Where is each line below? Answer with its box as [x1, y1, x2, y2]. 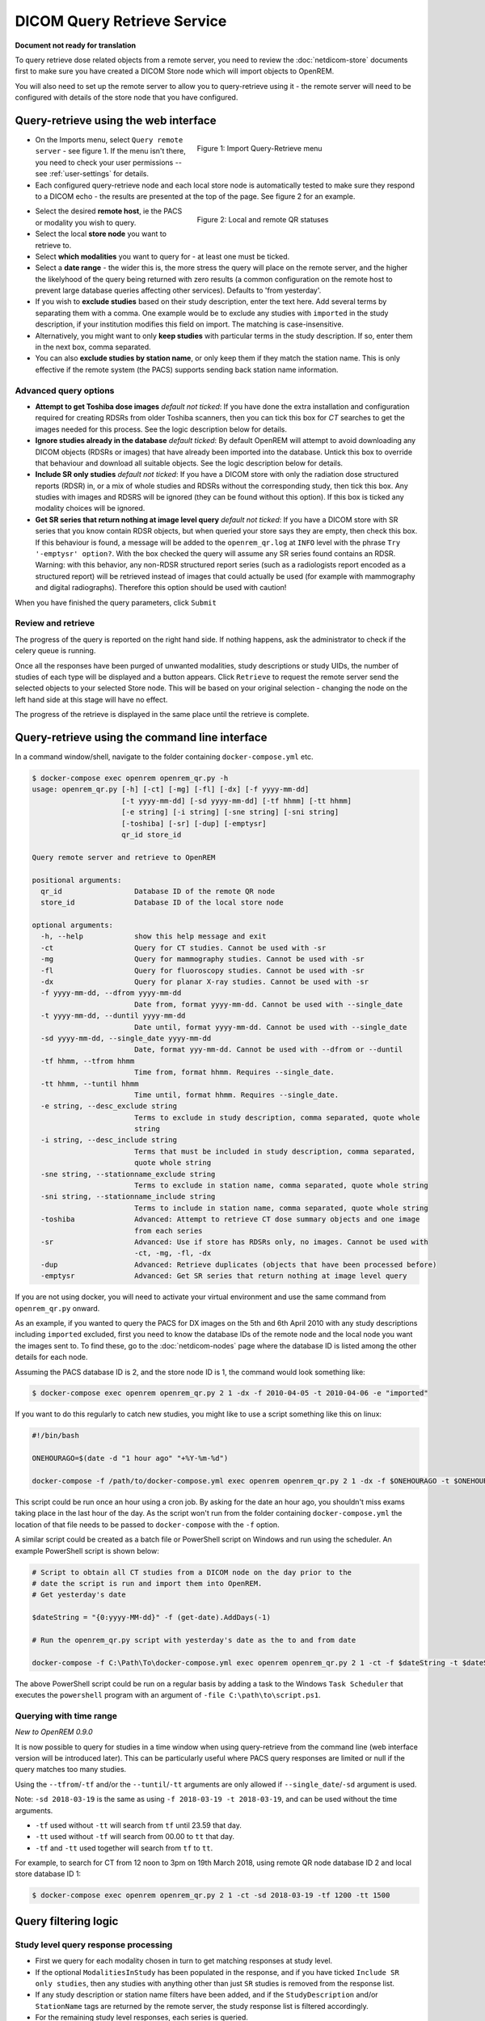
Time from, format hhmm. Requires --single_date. [133, 1068, 335, 1077]
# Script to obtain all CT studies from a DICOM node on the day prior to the [32, 1567, 352, 1576]
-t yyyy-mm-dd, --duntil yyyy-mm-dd [40, 1011, 186, 1020]
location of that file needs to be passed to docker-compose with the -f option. [15, 1520, 280, 1529]
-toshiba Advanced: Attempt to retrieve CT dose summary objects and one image [40, 1215, 420, 1224]
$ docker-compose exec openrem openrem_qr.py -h [32, 773, 229, 783]
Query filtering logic [15, 1914, 119, 1928]
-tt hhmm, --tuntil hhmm [40, 1079, 139, 1088]
